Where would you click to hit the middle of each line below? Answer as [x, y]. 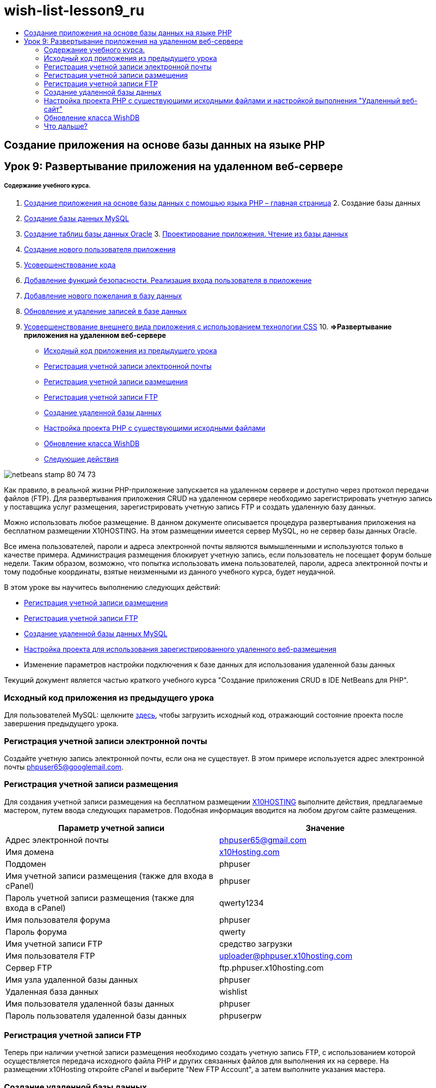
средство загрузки [256, 944]
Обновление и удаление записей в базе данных [105, 311]
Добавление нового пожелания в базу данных [103, 296]
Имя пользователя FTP [50, 955]
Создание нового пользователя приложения [100, 250]
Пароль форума [36, 932]
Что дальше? [66, 126]
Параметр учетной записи [111, 828]
